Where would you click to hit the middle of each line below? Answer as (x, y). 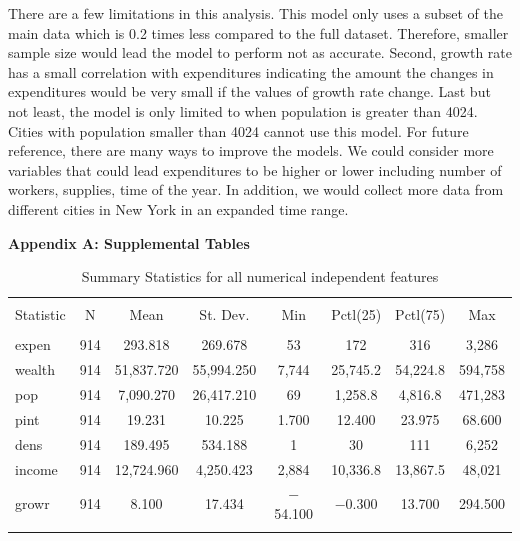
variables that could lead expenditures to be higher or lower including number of (255, 169)
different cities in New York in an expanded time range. (178, 208)
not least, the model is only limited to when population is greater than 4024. (243, 110)
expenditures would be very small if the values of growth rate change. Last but (249, 91)
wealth (35, 369)
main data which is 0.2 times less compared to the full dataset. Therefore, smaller (258, 32)
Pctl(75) (420, 314)
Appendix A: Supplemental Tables (129, 242)
